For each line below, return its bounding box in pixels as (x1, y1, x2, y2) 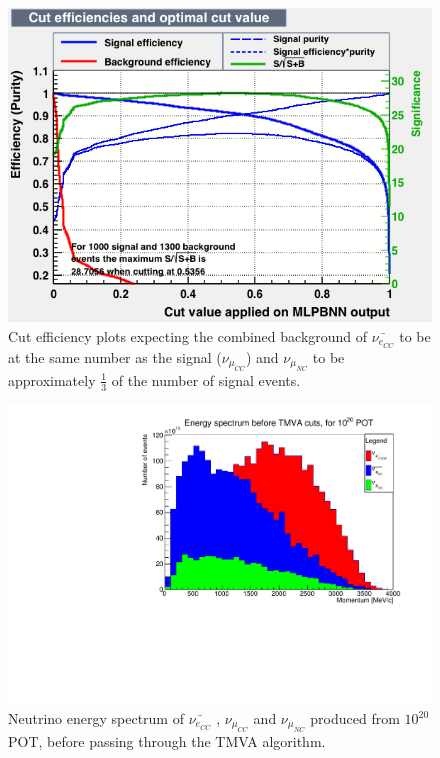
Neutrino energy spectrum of (8, 708, 184, 729)
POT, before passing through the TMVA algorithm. (8, 731, 326, 752)
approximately (8, 369, 96, 390)
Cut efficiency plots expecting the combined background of (8, 325, 368, 346)
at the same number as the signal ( (8, 346, 222, 367)
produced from (310, 708, 400, 729)
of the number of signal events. (111, 369, 301, 390)
